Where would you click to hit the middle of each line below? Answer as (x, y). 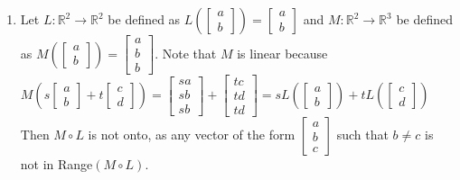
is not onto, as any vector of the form (192, 135)
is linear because (282, 53)
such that (362, 135)
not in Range (56, 164)
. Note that (186, 53)
